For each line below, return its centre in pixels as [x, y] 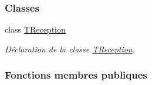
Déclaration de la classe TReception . [70, 49]
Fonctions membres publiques [76, 75]
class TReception [35, 29]
